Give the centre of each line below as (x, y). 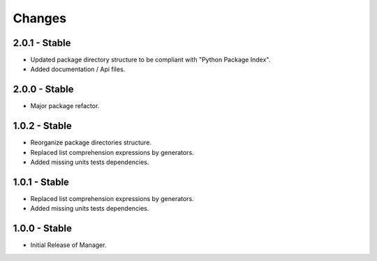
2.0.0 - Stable (43, 90)
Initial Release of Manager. (68, 245)
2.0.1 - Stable (42, 43)
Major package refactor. (65, 106)
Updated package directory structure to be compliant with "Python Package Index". (150, 60)
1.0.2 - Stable (43, 126)
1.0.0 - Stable (43, 229)
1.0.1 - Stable (41, 182)
